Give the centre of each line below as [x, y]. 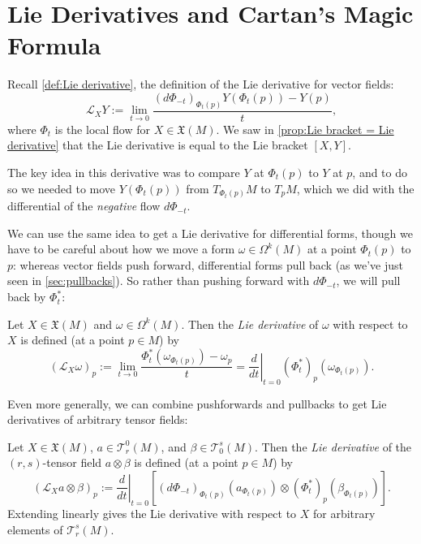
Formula [54, 45]
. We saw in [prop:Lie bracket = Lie [305, 129]
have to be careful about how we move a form [121, 249]
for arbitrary [344, 513]
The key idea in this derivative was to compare [124, 172]
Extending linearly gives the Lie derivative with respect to [152, 513]
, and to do [380, 172]
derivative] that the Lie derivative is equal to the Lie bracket [158, 145]
